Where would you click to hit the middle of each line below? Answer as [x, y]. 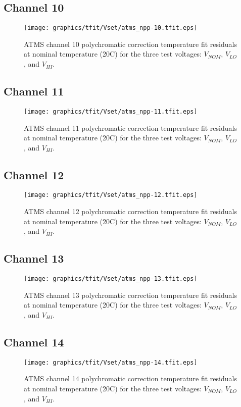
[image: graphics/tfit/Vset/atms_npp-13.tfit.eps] [111, 279]
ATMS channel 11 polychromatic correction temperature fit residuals [130, 128]
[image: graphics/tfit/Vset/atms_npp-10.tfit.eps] [111, 28]
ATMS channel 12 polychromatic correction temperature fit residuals [130, 211]
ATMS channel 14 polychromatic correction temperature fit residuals [130, 378]
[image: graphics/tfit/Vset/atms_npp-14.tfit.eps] [111, 362]
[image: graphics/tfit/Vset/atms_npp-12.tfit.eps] [111, 195]
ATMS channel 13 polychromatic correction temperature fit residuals [130, 295]
